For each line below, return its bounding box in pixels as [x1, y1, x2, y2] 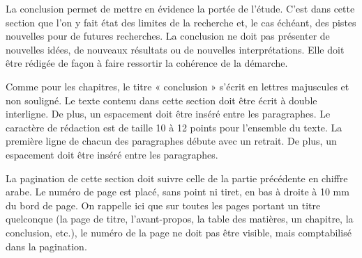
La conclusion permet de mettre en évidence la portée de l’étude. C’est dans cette [6, 1, 355, 15]
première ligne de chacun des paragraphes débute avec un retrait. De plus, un [6, 134, 337, 148]
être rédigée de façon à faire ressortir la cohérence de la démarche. [6, 56, 288, 70]
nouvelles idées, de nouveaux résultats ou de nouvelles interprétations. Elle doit [6, 42, 345, 56]
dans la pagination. [6, 239, 87, 253]
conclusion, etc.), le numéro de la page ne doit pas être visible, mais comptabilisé [6, 225, 352, 239]
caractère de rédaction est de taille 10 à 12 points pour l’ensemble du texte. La [6, 120, 342, 134]
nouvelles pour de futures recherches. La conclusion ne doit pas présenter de [6, 29, 330, 43]
